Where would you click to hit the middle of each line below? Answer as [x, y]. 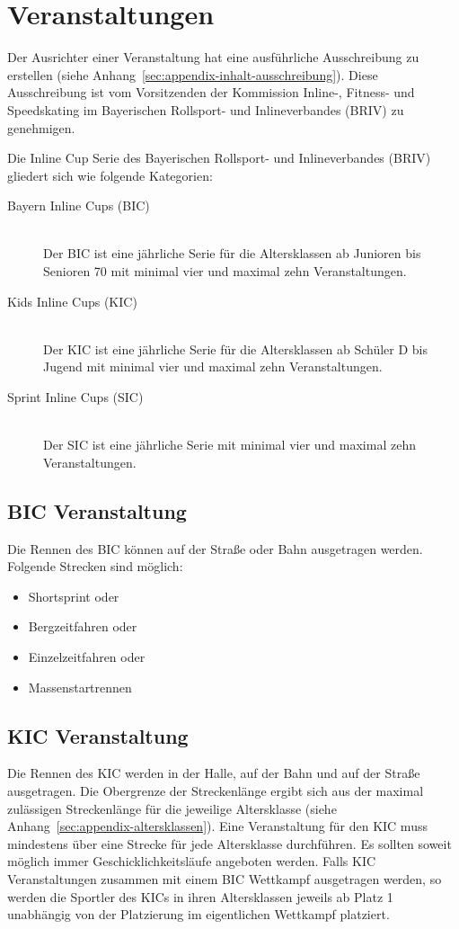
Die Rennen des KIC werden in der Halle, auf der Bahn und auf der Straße [214, 773]
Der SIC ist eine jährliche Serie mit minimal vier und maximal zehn [229, 445]
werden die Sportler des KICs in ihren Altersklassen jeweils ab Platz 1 [200, 896]
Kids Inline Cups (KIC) [72, 301]
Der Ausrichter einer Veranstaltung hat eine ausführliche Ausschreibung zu [213, 57]
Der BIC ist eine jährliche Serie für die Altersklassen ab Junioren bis [232, 253]
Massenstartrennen [80, 687]
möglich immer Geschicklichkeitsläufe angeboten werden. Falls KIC [192, 861]
